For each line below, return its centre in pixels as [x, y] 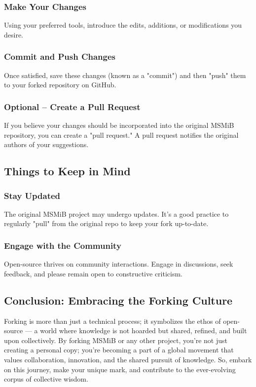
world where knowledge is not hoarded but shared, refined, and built [144, 330]
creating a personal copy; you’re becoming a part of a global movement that [119, 350]
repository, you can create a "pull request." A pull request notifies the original [121, 135]
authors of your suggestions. [46, 144]
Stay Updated [32, 195]
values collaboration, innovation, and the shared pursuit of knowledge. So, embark [128, 359]
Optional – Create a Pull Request [72, 106]
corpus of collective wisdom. [46, 379]
